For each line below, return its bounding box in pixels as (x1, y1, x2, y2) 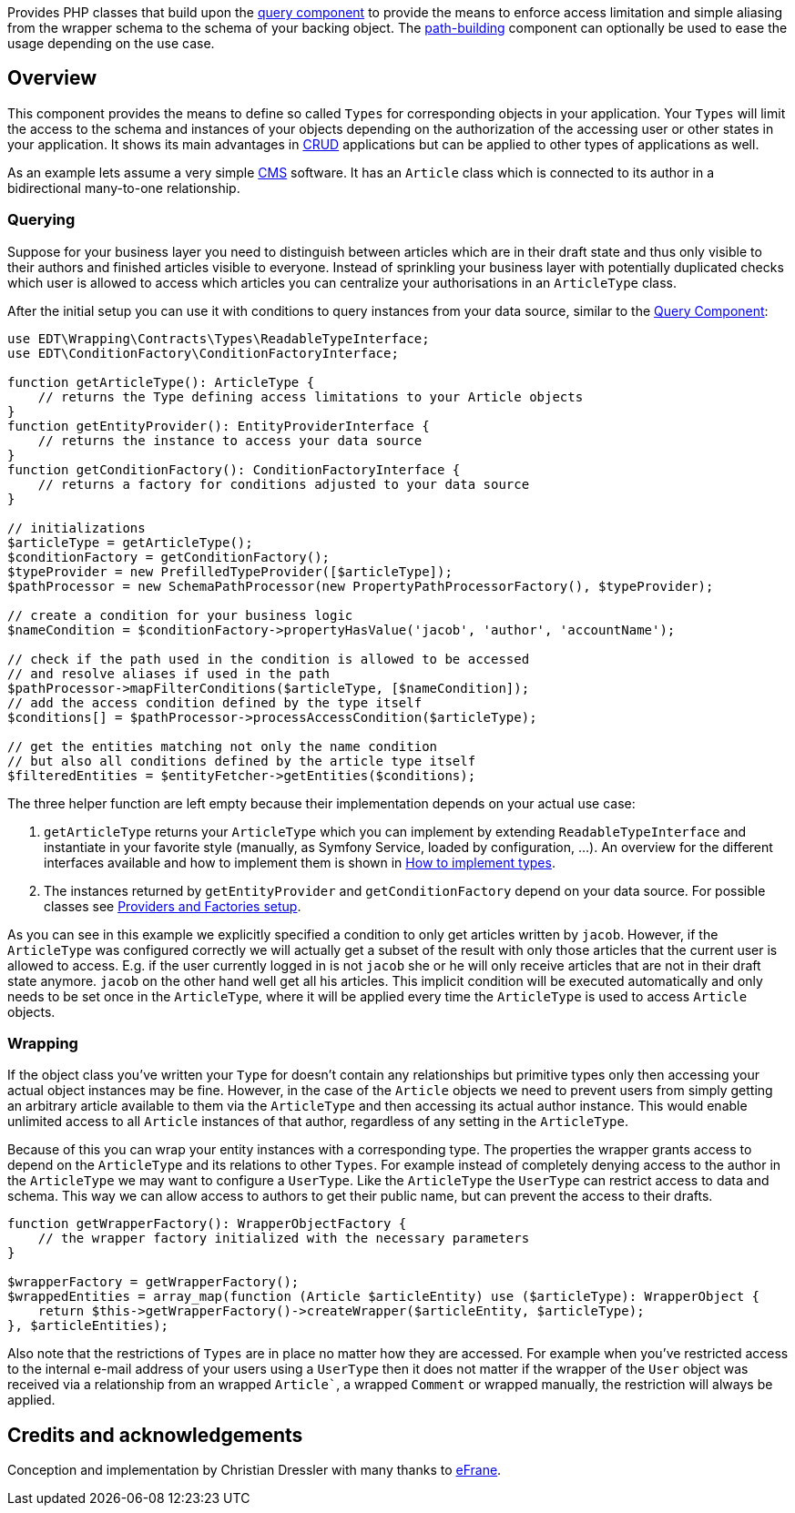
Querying (7, 210, 76, 229)
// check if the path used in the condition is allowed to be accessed (7, 651, 530, 666)
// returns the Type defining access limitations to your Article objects (37, 389, 584, 404)
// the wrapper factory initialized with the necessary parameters (37, 1231, 530, 1246)
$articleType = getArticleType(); (7, 534, 253, 550)
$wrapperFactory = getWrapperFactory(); (7, 1274, 300, 1290)
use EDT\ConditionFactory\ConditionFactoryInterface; (7, 345, 399, 360)
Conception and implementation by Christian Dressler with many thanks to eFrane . (7, 1462, 502, 1478)
